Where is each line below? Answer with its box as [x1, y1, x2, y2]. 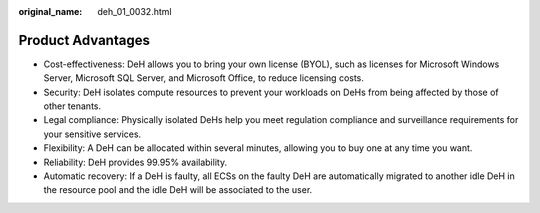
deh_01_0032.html [97, 6, 172, 17]
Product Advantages [18, 31, 150, 49]
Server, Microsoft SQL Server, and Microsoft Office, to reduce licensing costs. [43, 72, 365, 84]
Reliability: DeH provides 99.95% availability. [43, 156, 228, 168]
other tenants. [43, 100, 102, 112]
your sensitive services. [43, 128, 142, 140]
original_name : [18, 6, 83, 17]
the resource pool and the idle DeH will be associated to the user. [43, 184, 313, 196]
